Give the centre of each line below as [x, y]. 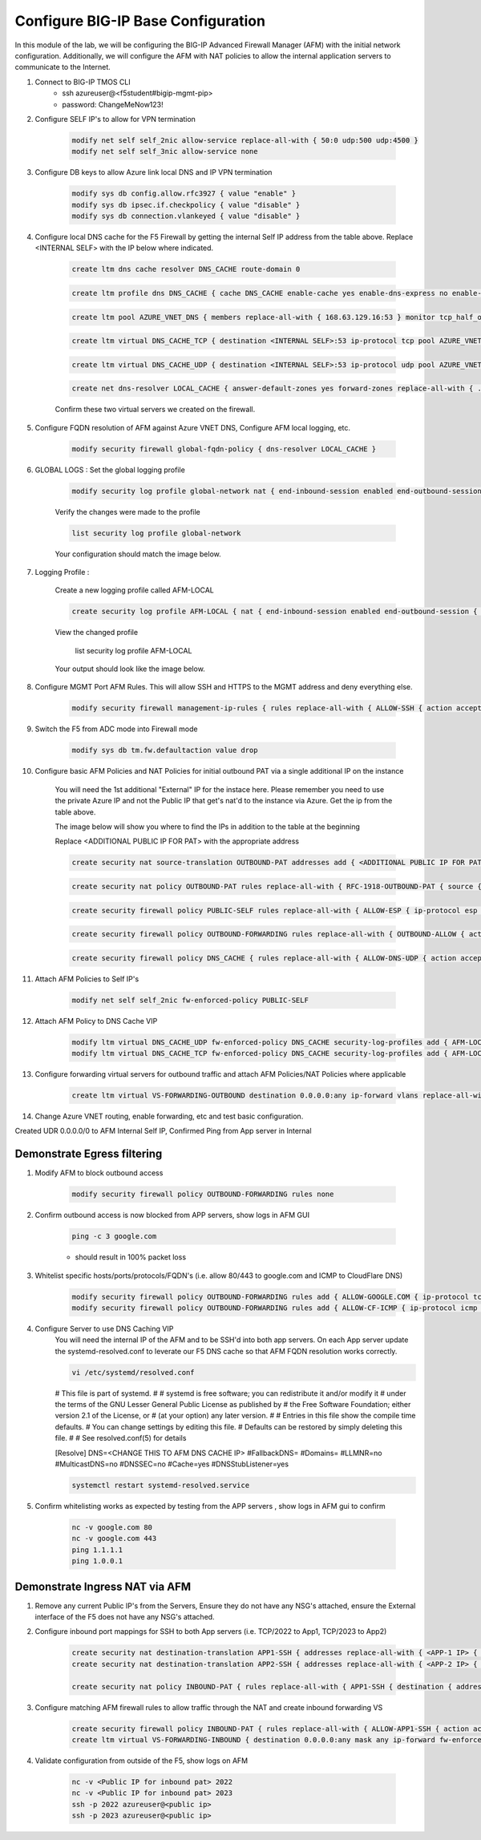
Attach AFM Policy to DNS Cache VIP [96, 1021]
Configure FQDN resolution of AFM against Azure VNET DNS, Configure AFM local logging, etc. [193, 427]
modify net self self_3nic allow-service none [165, 152]
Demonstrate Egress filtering [89, 1154]
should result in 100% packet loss [131, 1257]
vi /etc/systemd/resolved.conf [133, 1372]
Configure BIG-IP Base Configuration [140, 21]
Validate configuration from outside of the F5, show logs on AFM [141, 1761]
